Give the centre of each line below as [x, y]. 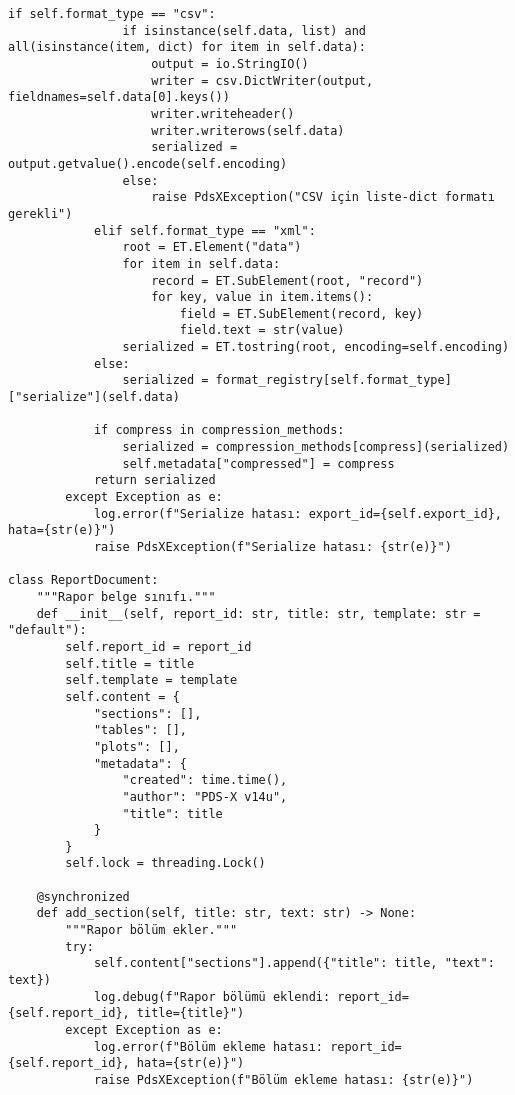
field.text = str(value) [262, 330]
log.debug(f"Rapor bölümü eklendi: [212, 996]
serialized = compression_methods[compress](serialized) [316, 447]
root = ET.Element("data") [212, 247]
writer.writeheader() [223, 113]
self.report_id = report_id [158, 646]
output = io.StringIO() [230, 63]
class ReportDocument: [83, 580]
